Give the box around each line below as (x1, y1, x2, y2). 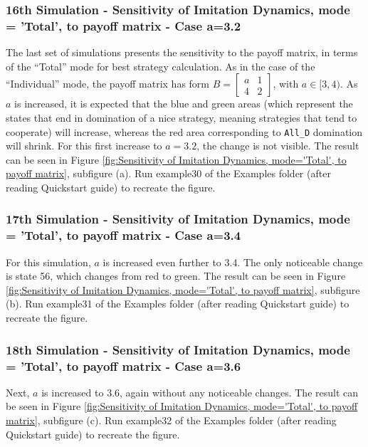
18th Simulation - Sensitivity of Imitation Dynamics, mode (6, 340, 350, 358)
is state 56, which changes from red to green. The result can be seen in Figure (6, 268, 346, 283)
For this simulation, (6, 254, 91, 269)
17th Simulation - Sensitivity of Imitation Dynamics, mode (6, 210, 350, 228)
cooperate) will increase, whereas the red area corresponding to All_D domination (6, 124, 363, 139)
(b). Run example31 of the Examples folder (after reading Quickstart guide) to (6, 296, 349, 311)
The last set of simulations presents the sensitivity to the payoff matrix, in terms (6, 45, 358, 60)
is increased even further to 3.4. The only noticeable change (102, 254, 363, 269)
